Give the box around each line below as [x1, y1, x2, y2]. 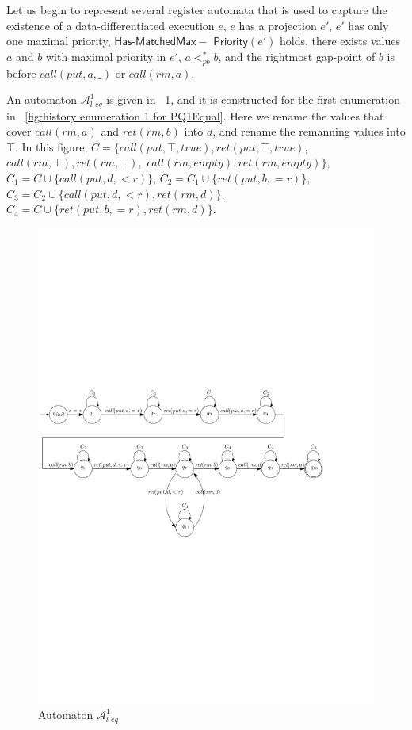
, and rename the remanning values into [212, 123, 406, 140]
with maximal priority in [45, 48, 166, 64]
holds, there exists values [279, 32, 400, 49]
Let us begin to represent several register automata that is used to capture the [6, 2, 387, 17]
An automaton [6, 91, 78, 108]
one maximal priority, [6, 32, 111, 49]
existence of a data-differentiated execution [6, 17, 215, 33]
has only [348, 17, 389, 33]
